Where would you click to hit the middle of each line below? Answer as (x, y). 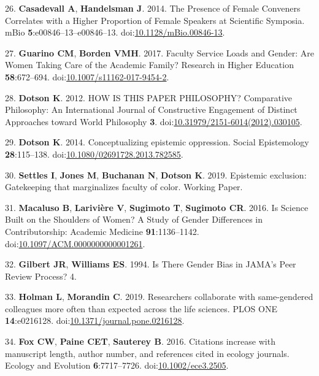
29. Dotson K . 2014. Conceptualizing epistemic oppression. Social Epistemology (157, 142)
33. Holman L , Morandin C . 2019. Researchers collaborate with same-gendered (159, 297)
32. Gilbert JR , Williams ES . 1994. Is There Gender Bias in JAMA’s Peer (151, 264)
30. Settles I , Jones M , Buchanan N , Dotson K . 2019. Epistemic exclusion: (156, 175)
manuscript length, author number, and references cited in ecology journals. (147, 353)
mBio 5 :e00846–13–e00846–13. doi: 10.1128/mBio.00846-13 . (115, 32)
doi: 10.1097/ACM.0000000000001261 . (75, 243)
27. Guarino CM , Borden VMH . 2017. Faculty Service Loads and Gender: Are (159, 52)
